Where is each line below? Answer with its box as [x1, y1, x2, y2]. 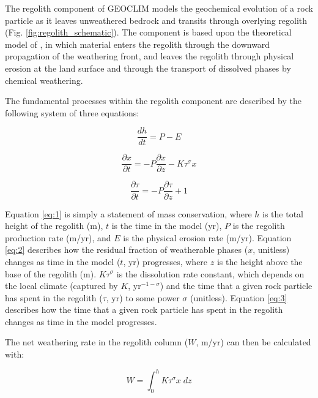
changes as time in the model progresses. [5, 315, 157, 328]
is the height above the [216, 255, 303, 268]
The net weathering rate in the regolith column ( [5, 336, 188, 348]
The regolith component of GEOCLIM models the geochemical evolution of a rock [5, 2, 313, 14]
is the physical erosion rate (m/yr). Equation [123, 231, 292, 244]
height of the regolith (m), [5, 219, 103, 232]
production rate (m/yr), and [5, 231, 111, 244]
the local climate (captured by [5, 279, 118, 292]
